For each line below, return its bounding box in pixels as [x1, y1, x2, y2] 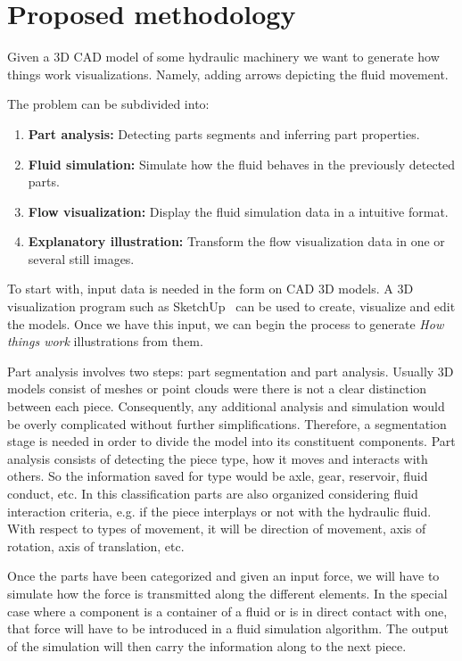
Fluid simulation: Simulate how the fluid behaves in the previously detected [28, 154, 456, 173]
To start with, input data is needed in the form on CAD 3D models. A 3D [7, 279, 414, 298]
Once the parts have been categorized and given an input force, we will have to [7, 566, 440, 585]
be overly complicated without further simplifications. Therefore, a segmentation [7, 414, 447, 433]
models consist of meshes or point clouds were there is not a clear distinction [7, 379, 427, 398]
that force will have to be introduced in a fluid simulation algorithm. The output [7, 619, 449, 638]
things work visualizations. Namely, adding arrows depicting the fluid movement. [7, 64, 449, 83]
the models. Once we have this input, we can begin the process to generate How [7, 314, 444, 333]
